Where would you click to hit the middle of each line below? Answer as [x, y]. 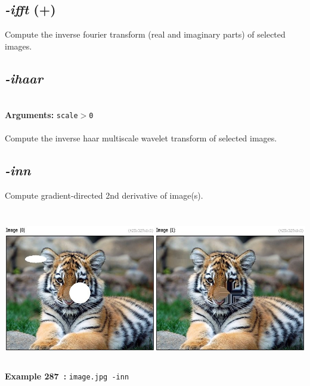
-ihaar [24, 78]
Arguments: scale [41, 115]
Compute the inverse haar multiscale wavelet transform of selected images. [141, 138]
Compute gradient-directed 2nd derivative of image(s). [104, 195]
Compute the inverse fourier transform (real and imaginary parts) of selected [145, 34]
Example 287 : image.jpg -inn [67, 376]
